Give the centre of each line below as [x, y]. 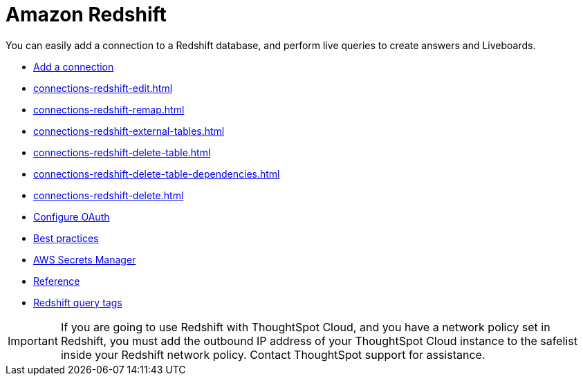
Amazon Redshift [86, 15]
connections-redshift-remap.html [109, 109]
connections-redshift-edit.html [103, 88]
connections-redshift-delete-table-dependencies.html [157, 174]
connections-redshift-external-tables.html [129, 131]
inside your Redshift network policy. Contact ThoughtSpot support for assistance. [273, 354]
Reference [57, 281]
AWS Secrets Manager [85, 259]
